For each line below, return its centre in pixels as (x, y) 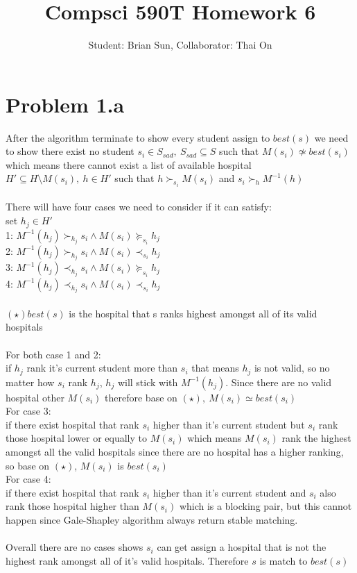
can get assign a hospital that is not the (242, 547)
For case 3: (28, 411)
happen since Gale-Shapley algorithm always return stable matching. (152, 520)
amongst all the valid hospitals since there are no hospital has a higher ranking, (175, 452)
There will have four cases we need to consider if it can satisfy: (139, 207)
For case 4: (28, 479)
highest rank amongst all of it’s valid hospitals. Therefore (127, 560)
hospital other (35, 397)
